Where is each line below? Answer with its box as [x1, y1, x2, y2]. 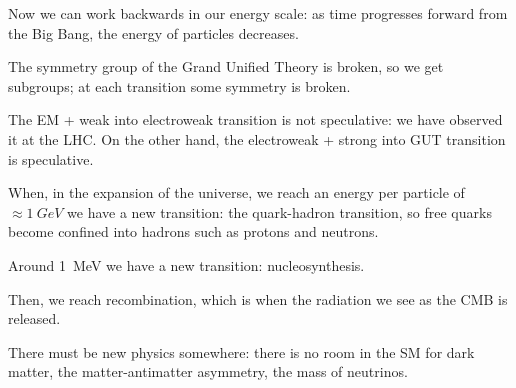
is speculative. [8, 148, 94, 169]
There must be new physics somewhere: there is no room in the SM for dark [8, 341, 475, 362]
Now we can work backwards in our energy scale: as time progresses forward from [8, 3, 508, 23]
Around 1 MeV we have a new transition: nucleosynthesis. [8, 254, 365, 275]
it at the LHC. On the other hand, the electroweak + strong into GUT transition [8, 128, 506, 149]
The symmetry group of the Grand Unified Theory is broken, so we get [8, 56, 444, 77]
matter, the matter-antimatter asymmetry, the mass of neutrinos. [8, 361, 408, 382]
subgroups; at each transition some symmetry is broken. [8, 75, 351, 96]
